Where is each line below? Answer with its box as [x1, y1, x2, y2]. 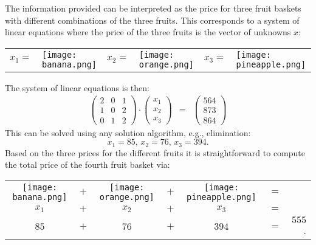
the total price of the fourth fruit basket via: [5, 158, 170, 171]
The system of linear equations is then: [5, 81, 149, 94]
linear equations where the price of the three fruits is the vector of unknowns [5, 26, 291, 38]
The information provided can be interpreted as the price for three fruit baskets [5, 2, 301, 14]
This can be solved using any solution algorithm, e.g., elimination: [5, 126, 251, 139]
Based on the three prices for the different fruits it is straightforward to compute [5, 146, 305, 159]
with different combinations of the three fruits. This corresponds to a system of [5, 13, 300, 26]
